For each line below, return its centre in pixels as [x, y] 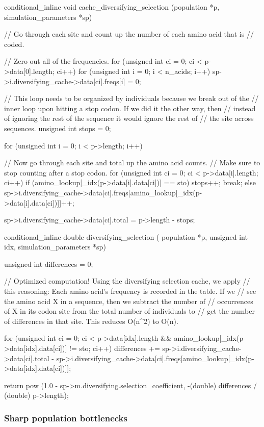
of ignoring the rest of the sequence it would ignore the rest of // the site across [129, 118]
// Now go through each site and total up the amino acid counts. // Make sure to [132, 162]
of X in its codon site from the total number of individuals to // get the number [129, 311]
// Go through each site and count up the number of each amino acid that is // [129, 34]
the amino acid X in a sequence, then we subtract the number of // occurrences [129, 301]
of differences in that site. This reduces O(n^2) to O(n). [91, 321]
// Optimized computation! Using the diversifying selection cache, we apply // [127, 281]
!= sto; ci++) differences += [114, 348]
